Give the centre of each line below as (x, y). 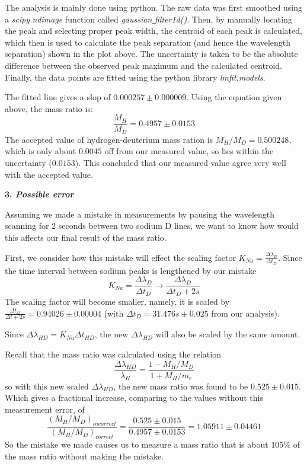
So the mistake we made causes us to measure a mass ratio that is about (137, 444)
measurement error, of (45, 409)
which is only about (41, 151)
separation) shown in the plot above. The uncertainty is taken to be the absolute (151, 54)
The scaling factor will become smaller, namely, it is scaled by (117, 301)
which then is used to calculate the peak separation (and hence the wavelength (148, 42)
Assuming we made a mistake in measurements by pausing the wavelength (140, 214)
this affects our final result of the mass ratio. (86, 237)
